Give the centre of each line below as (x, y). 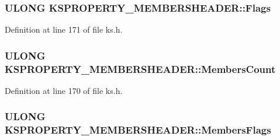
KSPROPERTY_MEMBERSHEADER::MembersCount (140, 69)
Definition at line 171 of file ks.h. (64, 29)
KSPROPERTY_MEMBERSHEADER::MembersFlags (138, 130)
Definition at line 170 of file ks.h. (64, 90)
